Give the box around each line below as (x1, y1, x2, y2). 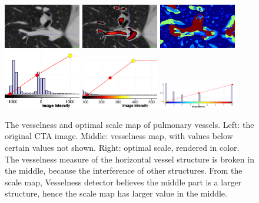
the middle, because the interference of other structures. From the (5, 164, 243, 177)
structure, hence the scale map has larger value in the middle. (5, 187, 227, 199)
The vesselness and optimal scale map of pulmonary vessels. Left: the (5, 118, 254, 130)
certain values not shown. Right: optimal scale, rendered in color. (5, 141, 240, 153)
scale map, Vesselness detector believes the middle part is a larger (5, 175, 242, 188)
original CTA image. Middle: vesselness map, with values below (5, 130, 233, 142)
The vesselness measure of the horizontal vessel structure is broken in (5, 153, 254, 165)
